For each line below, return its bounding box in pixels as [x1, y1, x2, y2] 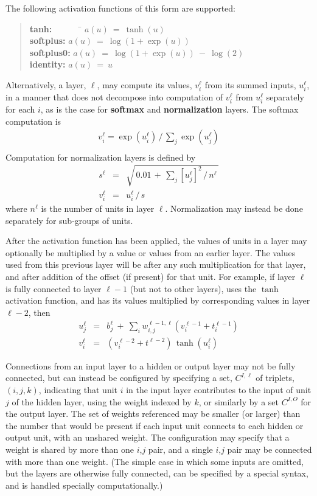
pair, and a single [148, 442, 213, 455]
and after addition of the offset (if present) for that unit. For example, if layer [5, 270, 296, 282]
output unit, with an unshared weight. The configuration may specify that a [5, 431, 290, 444]
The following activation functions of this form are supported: [5, 2, 235, 14]
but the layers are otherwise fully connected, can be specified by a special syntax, [5, 467, 308, 480]
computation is [5, 114, 61, 127]
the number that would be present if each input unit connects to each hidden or [5, 419, 304, 431]
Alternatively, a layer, [5, 78, 86, 91]
